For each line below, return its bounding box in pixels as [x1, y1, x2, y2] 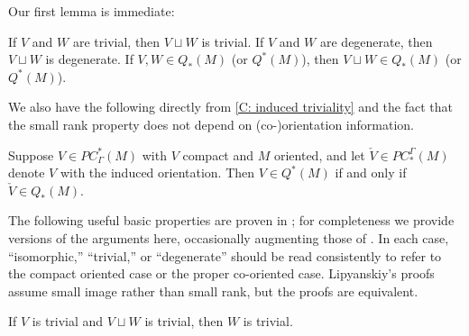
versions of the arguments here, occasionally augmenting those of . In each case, [8, 228, 449, 247]
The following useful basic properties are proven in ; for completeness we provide [8, 211, 455, 230]
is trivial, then [144, 312, 224, 331]
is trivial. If [201, 32, 264, 50]
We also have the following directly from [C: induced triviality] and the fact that [8, 97, 453, 116]
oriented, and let [273, 145, 365, 164]
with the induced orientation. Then [60, 163, 255, 182]
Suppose [8, 145, 54, 164]
